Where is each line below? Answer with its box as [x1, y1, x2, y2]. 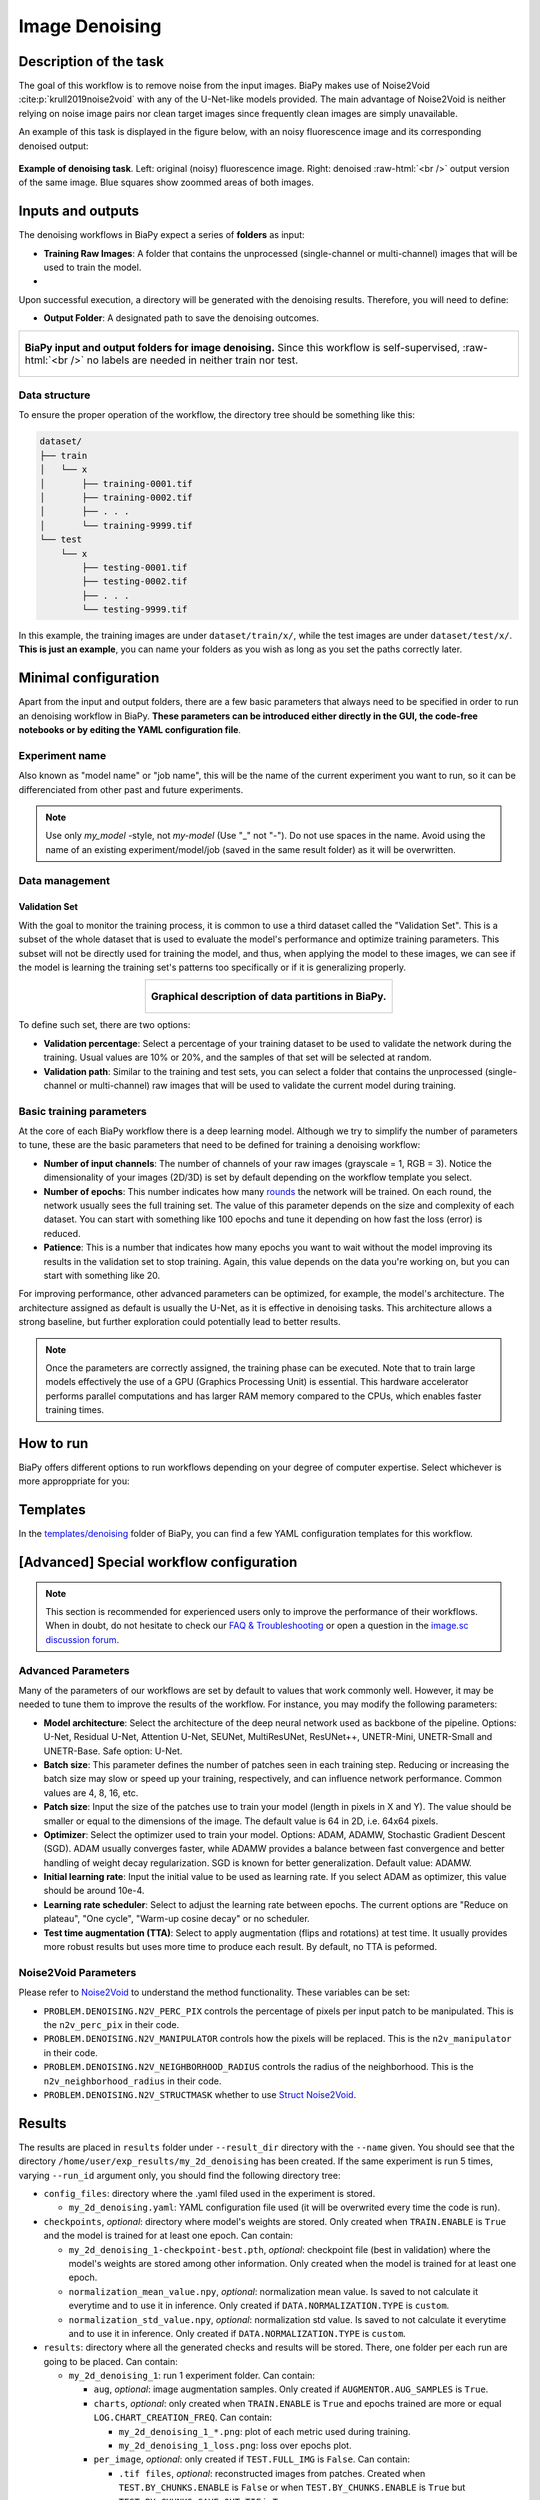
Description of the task [18, 53, 165, 70]
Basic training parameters [18, 1104, 147, 1118]
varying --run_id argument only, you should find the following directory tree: [18, 2169, 341, 2181]
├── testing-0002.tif [81, 576, 188, 587]
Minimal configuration [18, 670, 160, 687]
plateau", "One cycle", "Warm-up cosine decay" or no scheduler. [43, 1913, 310, 1925]
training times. [45, 1404, 105, 1416]
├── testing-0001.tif [81, 561, 188, 573]
